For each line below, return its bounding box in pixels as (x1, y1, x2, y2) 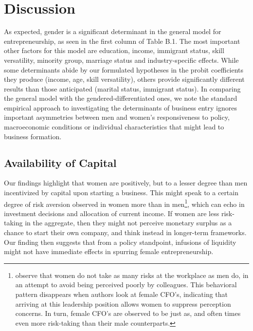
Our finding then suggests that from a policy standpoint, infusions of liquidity (4, 237, 236, 247)
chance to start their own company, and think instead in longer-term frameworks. (4, 227, 247, 238)
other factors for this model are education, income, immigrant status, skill (4, 45, 224, 55)
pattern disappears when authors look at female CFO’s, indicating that (15, 289, 228, 299)
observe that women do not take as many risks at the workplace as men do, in (15, 270, 249, 280)
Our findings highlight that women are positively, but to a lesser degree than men (4, 178, 248, 188)
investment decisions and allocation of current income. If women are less (4, 208, 219, 218)
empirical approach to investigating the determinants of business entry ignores (4, 102, 237, 112)
